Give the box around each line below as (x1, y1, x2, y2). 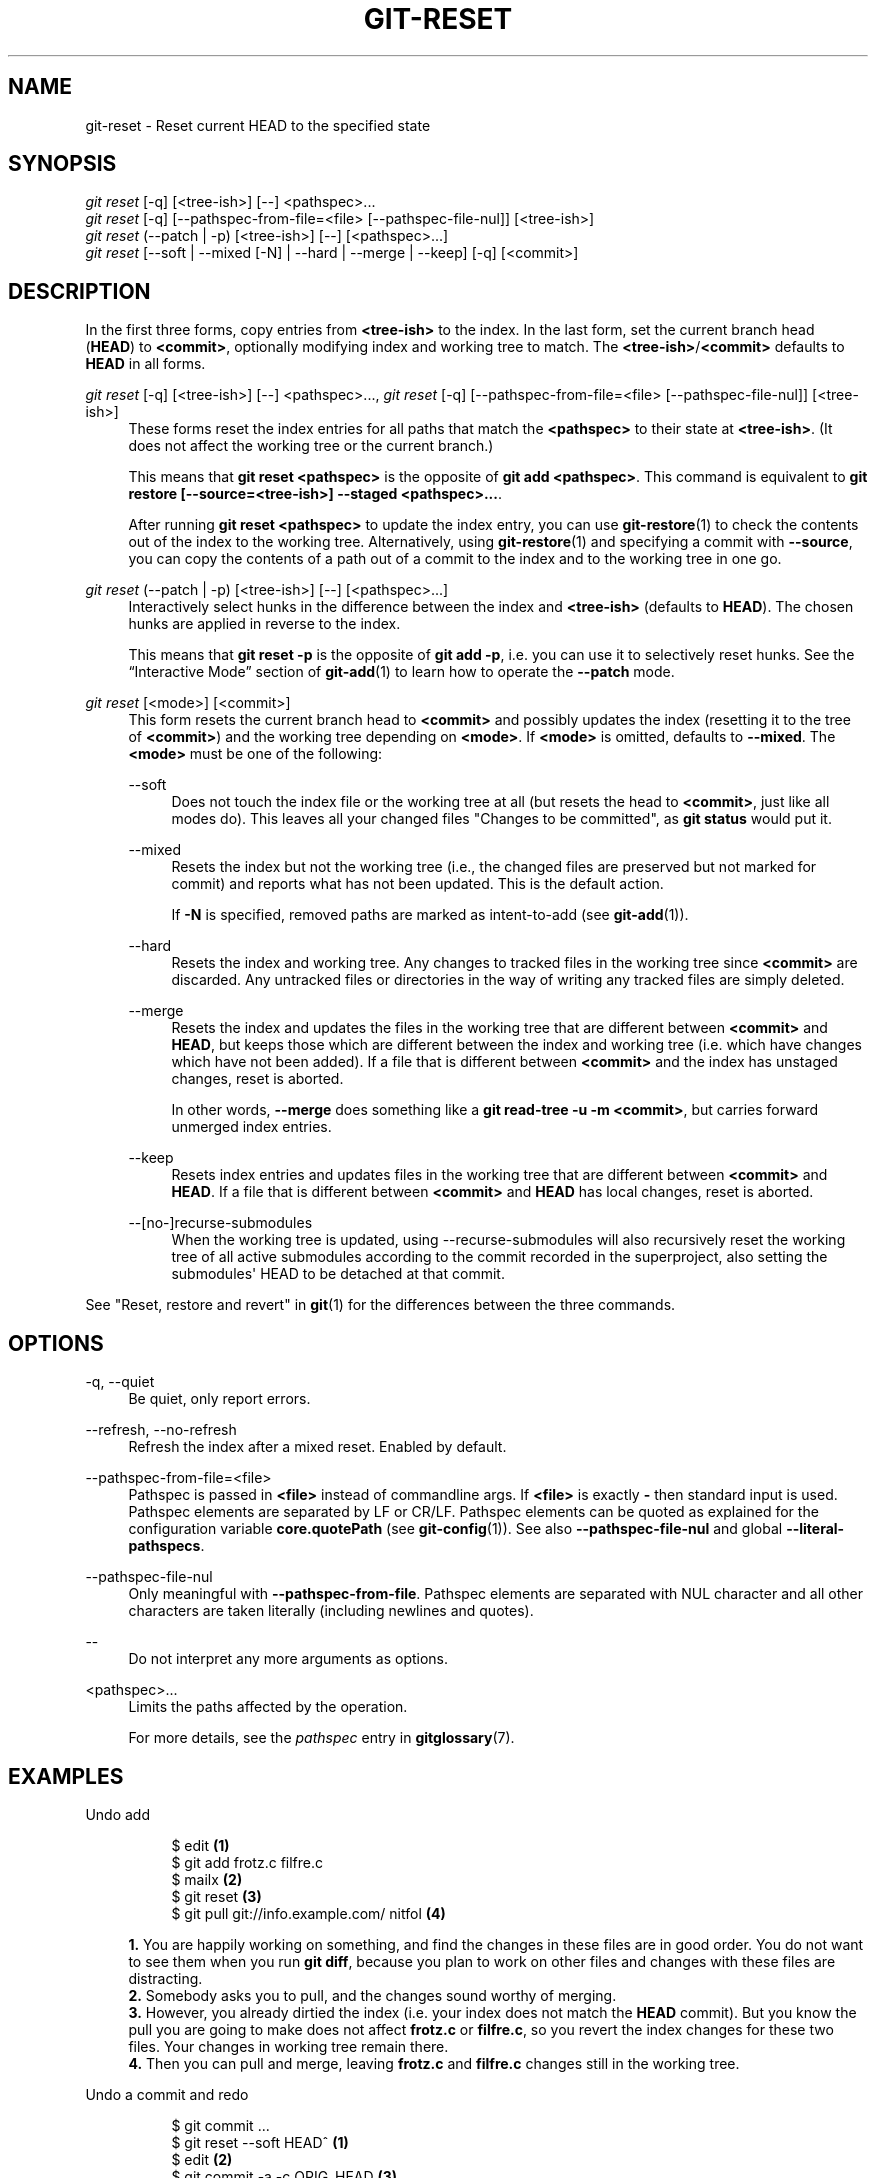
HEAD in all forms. (85, 355, 206, 373)
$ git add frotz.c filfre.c (171, 1853, 324, 1871)
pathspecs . (128, 1537, 205, 1555)
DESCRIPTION (8, 278, 151, 304)
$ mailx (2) (171, 1870, 243, 1888)
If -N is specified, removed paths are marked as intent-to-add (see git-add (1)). (171, 906, 689, 924)
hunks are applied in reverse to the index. (128, 615, 401, 633)
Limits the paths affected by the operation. (128, 1698, 408, 1716)
